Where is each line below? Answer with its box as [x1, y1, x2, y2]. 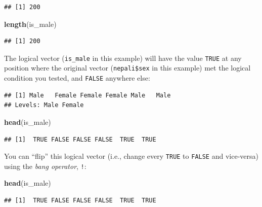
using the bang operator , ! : [4, 160, 86, 171]
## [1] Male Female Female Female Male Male [4, 91, 171, 99]
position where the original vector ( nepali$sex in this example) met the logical [4, 62, 251, 73]
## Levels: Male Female [4, 101, 84, 109]
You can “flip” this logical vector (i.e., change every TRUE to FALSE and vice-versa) [4, 151, 258, 161]
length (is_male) [4, 18, 57, 29]
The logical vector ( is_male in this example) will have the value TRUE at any [4, 52, 242, 63]
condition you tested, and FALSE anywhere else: [4, 73, 150, 83]
